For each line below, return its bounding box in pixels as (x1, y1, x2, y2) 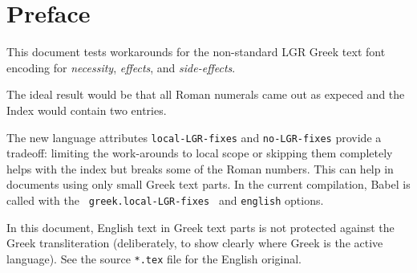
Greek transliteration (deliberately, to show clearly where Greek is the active (6, 234, 383, 251)
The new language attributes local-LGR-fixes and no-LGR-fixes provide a (6, 128, 382, 145)
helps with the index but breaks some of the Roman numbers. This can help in (6, 160, 394, 177)
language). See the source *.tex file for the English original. (6, 250, 302, 267)
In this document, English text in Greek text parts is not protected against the (6, 218, 395, 235)
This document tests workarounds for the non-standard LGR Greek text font (6, 43, 386, 60)
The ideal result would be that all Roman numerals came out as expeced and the (6, 86, 405, 103)
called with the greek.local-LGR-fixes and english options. (6, 191, 324, 208)
